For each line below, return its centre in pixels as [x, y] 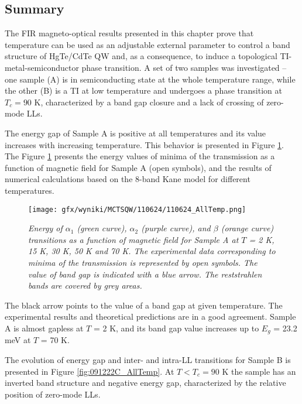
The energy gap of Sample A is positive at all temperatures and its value [135, 133]
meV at [18, 340]
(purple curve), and [176, 228]
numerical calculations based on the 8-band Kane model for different [128, 179]
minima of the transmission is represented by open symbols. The [143, 262]
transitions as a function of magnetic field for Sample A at [133, 239]
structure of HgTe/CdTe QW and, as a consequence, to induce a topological [141, 56]
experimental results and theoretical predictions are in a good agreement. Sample [150, 316]
